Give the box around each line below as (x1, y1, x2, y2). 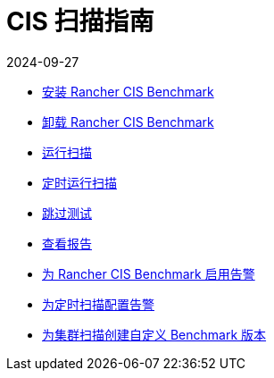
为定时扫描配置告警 (42, 296, 154, 312)
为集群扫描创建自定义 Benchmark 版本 (42, 326, 267, 342)
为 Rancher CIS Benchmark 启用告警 (42, 265, 255, 281)
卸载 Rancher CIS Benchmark (42, 113, 214, 130)
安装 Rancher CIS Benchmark (42, 83, 214, 99)
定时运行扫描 (42, 174, 117, 190)
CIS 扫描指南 (6, 6, 154, 37)
